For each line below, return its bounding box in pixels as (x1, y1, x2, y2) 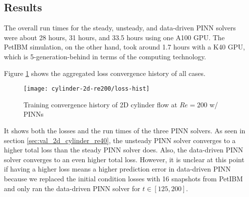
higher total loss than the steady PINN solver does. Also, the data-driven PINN (4, 145, 244, 155)
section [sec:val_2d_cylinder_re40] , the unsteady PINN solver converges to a (4, 135, 236, 145)
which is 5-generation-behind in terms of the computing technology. (4, 51, 206, 61)
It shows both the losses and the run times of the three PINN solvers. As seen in (4, 125, 246, 136)
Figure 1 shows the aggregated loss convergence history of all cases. (4, 68, 205, 78)
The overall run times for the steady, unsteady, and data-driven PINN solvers (4, 23, 236, 33)
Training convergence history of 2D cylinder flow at (23, 99, 178, 109)
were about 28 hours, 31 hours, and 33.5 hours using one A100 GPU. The (4, 32, 225, 42)
